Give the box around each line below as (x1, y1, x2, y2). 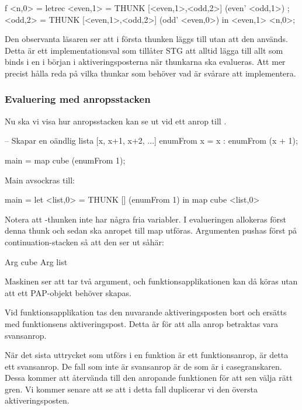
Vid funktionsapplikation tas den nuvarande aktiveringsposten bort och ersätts (5, 306, 287, 318)
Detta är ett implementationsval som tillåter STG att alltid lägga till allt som (5, 44, 283, 56)
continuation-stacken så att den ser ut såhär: (5, 235, 164, 248)
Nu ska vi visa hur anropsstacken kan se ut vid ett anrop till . (5, 114, 227, 127)
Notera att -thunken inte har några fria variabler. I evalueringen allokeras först (5, 213, 286, 225)
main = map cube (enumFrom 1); (5, 154, 126, 166)
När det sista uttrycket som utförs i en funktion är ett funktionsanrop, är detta (5, 349, 289, 361)
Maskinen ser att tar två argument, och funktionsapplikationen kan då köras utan (5, 275, 298, 287)
